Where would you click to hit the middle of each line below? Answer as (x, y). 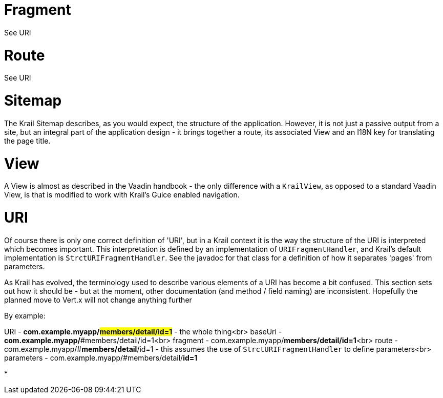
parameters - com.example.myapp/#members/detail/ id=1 (101, 357)
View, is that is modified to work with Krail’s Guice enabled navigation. (122, 195)
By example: (25, 315)
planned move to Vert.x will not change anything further (98, 300)
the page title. (27, 141)
